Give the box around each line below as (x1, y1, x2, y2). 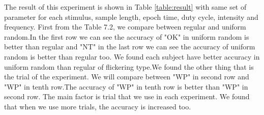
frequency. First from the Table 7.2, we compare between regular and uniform (4, 21, 246, 32)
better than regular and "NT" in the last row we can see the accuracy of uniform (4, 41, 255, 52)
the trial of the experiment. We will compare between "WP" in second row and (4, 71, 249, 82)
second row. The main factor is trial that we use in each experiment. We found (4, 91, 250, 102)
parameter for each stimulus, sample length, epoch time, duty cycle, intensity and (4, 11, 258, 22)
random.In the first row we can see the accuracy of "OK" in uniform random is (4, 31, 249, 42)
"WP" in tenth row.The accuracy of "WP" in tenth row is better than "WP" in (4, 81, 248, 92)
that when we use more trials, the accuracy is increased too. (4, 101, 191, 111)
